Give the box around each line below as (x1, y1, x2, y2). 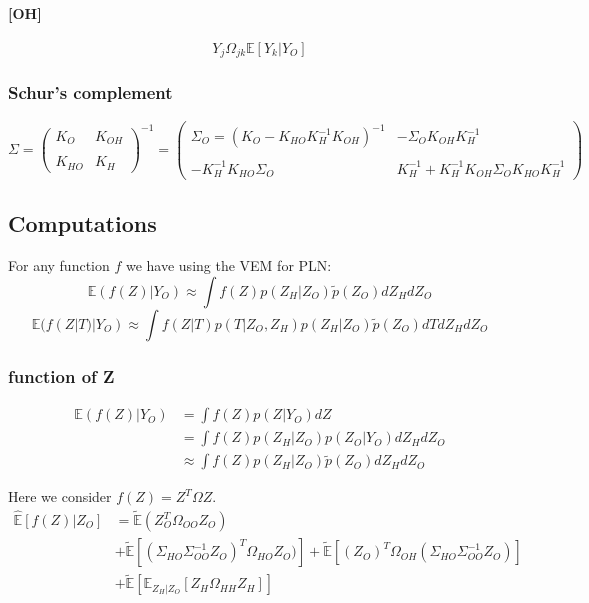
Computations (8, 208, 157, 239)
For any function (8, 255, 110, 276)
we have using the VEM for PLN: (125, 255, 332, 276)
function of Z (8, 363, 115, 388)
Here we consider (8, 486, 112, 507)
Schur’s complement (8, 80, 173, 105)
